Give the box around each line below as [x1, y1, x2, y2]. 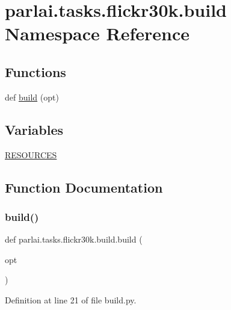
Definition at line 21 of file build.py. [5, 293, 137, 306]
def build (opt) [5, 90, 59, 103]
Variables [5, 120, 64, 138]
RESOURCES [5, 148, 57, 161]
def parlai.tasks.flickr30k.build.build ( [5, 233, 143, 246]
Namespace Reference [5, 21, 189, 46]
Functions [5, 62, 66, 81]
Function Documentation [5, 178, 163, 196]
